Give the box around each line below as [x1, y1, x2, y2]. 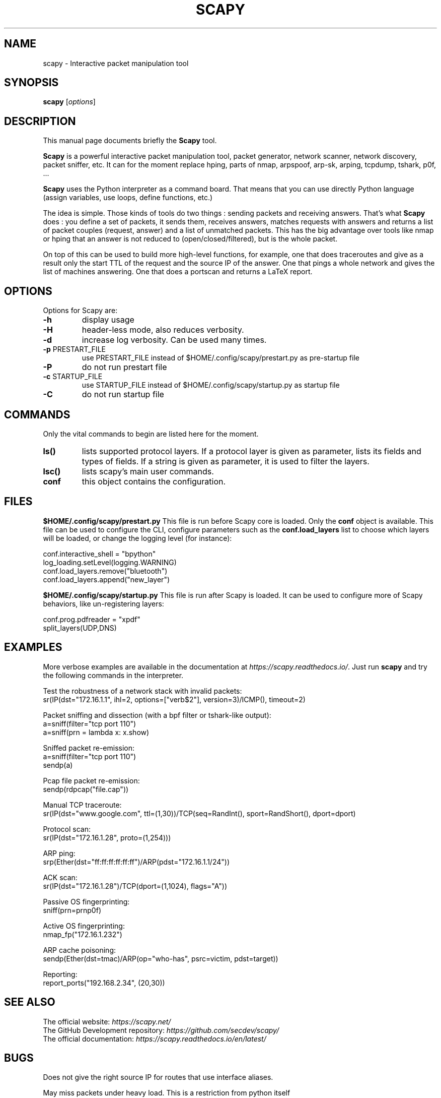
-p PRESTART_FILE [43, 345, 106, 354]
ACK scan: [43, 873, 78, 882]
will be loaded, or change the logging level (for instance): [43, 533, 232, 542]
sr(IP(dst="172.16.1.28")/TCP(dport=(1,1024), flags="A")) [43, 881, 228, 890]
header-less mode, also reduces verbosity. [82, 325, 244, 335]
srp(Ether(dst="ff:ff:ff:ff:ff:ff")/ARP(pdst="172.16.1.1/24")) [43, 857, 230, 866]
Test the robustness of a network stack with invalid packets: [43, 686, 242, 695]
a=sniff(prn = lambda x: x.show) [43, 727, 150, 737]
